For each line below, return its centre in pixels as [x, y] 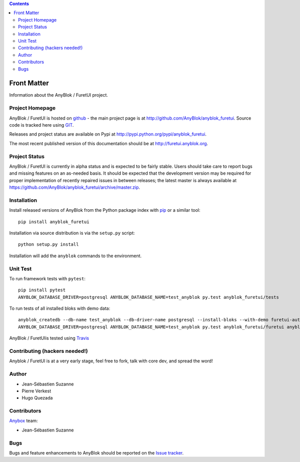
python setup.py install [48, 245]
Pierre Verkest [36, 391]
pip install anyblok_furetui [54, 222]
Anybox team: [23, 421]
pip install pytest [42, 290]
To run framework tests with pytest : [47, 278]
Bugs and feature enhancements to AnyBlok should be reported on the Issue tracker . [96, 452]
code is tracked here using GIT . [41, 125]
